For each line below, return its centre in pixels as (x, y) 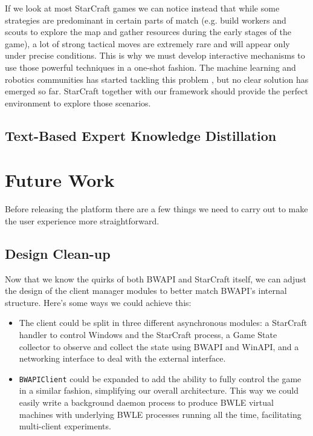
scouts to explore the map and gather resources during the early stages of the (148, 32)
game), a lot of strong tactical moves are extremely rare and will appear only (147, 43)
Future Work (60, 180)
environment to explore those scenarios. (78, 102)
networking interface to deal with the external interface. (122, 358)
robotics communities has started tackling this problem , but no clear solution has (157, 79)
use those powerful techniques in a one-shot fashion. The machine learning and (150, 67)
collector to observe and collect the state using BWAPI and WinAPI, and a (159, 346)
